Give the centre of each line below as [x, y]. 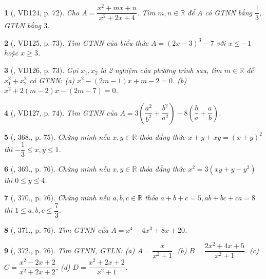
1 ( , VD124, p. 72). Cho [42, 12]
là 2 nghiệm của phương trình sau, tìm [161, 70]
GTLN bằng [23, 25]
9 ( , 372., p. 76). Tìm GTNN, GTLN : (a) [70, 250]
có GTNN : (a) [52, 80]
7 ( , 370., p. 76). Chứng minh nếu [57, 197]
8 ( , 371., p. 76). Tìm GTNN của [56, 229]
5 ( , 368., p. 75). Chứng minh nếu [57, 136]
